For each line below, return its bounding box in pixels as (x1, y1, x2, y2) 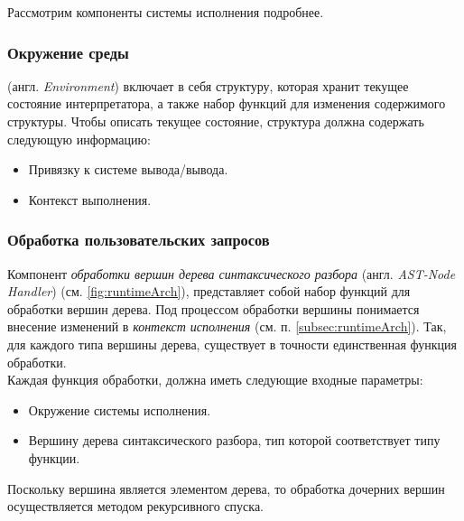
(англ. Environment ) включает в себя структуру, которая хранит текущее (7, 76, 409, 95)
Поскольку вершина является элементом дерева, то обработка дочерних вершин (7, 479, 445, 498)
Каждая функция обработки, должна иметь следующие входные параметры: (7, 370, 423, 389)
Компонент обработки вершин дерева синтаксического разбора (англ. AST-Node (7, 264, 456, 283)
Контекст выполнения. (28, 190, 152, 209)
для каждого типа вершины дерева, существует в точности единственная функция (7, 334, 457, 353)
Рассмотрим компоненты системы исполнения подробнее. (7, 3, 324, 21)
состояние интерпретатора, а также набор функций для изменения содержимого (7, 94, 446, 113)
